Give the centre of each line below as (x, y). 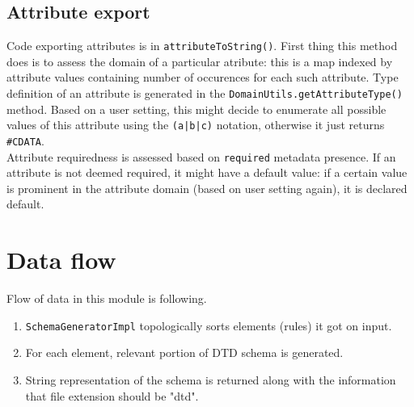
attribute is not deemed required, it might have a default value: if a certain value (207, 172)
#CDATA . (25, 140)
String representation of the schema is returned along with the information (211, 380)
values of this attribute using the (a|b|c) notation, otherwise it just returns (196, 125)
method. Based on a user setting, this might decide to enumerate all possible (196, 109)
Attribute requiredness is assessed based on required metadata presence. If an (201, 156)
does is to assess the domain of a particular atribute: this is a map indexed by (200, 61)
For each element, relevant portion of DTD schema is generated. (184, 352)
